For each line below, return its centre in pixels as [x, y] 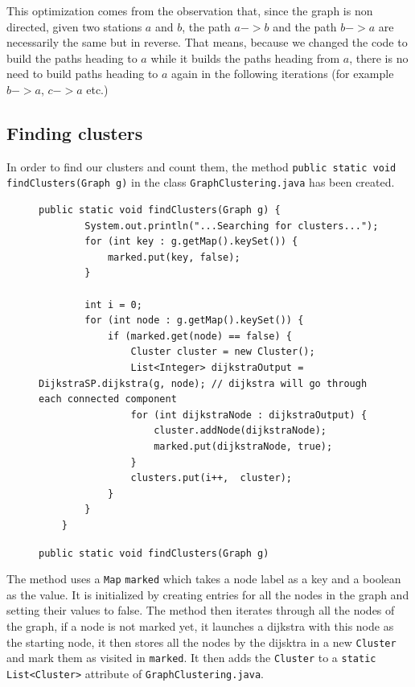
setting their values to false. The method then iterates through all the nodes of [201, 610]
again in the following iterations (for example [283, 74]
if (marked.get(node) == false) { [199, 336]
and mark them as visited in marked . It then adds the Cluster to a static [191, 658]
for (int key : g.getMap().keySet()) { [191, 242]
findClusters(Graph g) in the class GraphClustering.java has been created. [201, 182]
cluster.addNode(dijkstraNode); [240, 431]
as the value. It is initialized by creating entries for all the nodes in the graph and [208, 594]
